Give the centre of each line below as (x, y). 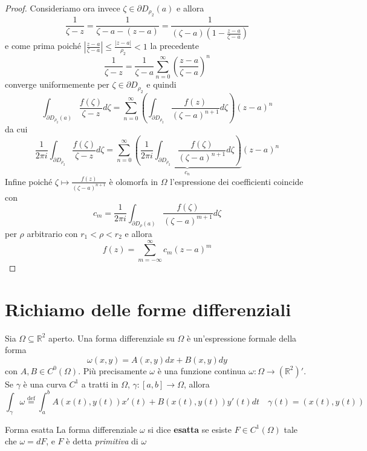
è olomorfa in (134, 181)
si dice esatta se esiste (190, 429)
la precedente (175, 46)
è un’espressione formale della (242, 338)
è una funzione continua (202, 370)
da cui (16, 128)
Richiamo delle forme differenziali (148, 309)
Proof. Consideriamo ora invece (63, 8)
